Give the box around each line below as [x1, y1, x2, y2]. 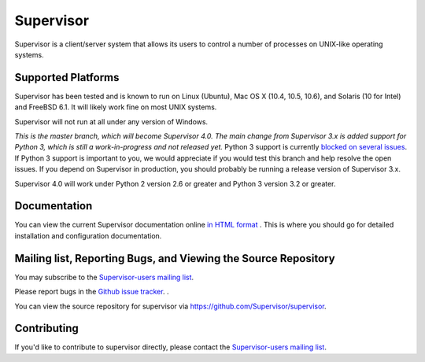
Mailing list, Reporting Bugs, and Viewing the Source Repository [14, 252, 335, 265]
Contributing [14, 322, 79, 335]
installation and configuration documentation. [14, 231, 162, 240]
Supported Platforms [14, 71, 120, 84]
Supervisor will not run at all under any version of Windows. [14, 116, 209, 126]
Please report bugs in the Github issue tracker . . [14, 287, 169, 297]
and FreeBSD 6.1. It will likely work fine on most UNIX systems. [14, 102, 217, 112]
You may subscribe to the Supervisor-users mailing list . [14, 272, 194, 282]
